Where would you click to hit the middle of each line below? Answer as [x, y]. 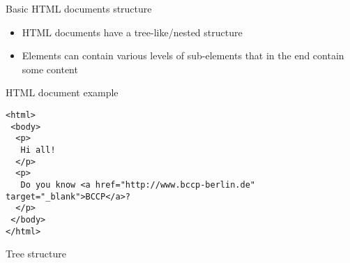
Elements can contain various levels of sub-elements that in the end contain [183, 55]
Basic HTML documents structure [79, 8]
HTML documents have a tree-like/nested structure [132, 32]
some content [50, 69]
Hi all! [38, 150]
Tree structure [36, 254]
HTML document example [62, 92]
